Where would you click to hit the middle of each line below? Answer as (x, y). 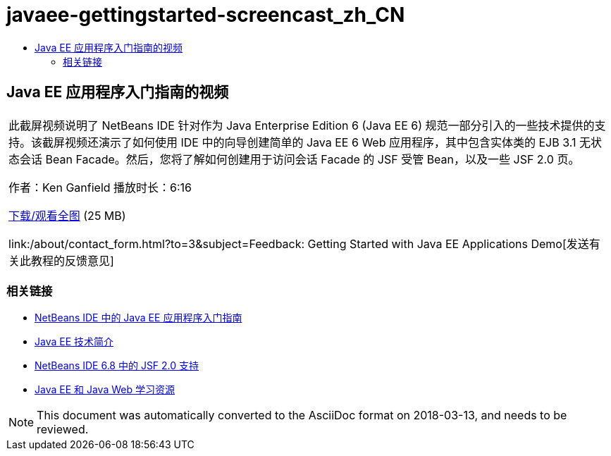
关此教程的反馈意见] (61, 260)
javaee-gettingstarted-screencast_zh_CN (206, 15)
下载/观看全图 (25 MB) (67, 215)
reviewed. (63, 430)
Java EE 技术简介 (74, 342)
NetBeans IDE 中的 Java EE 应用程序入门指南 (138, 318)
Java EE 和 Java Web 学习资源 (105, 390)
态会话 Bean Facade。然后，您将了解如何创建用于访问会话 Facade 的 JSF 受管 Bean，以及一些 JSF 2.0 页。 (294, 159)
